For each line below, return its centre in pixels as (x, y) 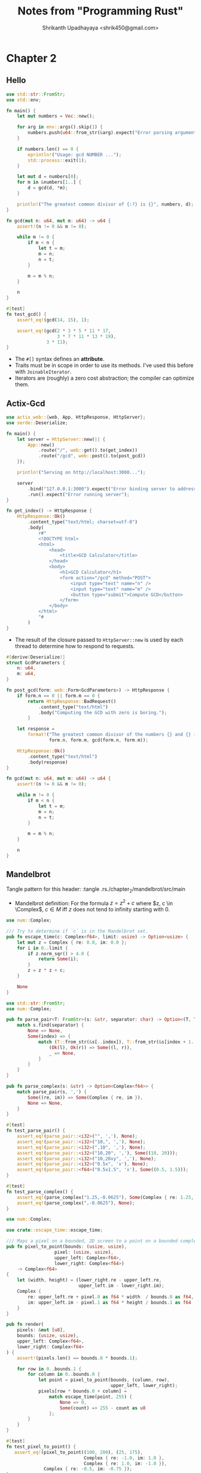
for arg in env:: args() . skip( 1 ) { (60, 127)
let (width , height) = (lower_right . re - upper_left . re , (89, 1280)
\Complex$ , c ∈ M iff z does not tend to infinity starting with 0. (92, 910)
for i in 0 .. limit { (42, 948)
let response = (36, 729)
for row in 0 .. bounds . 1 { (49, 1369)
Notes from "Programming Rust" (100, 11)
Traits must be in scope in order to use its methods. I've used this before (104, 365)
